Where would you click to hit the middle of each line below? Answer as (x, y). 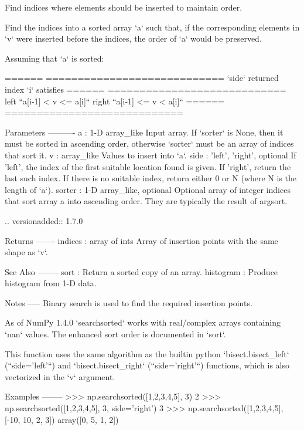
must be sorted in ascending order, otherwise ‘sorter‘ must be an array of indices (149, 143)
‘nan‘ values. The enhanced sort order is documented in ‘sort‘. (115, 334)
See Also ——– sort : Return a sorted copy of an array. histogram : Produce (141, 271)
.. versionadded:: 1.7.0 (44, 220)
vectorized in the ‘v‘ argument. (60, 376)
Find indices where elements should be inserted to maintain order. (124, 7)
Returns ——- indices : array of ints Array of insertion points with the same (141, 240)
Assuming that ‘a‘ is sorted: (54, 58)
